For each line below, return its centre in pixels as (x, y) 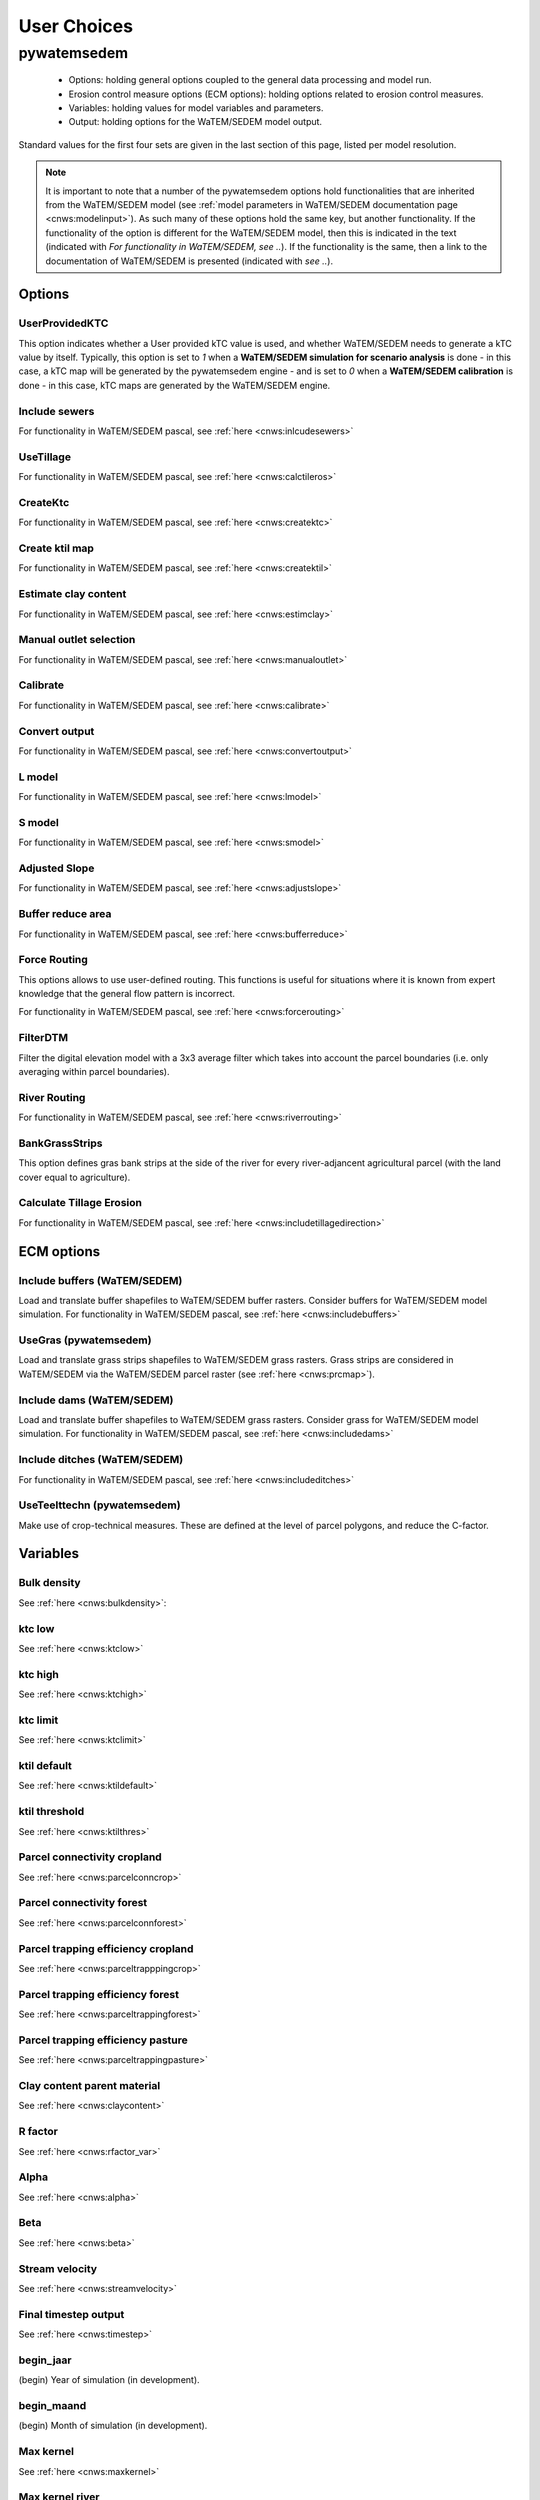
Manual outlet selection (77, 640)
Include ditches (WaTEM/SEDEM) (101, 1460)
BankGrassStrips (60, 1143)
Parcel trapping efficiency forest (99, 1994)
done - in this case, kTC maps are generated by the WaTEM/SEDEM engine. (174, 385)
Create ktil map (56, 548)
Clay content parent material (89, 2085)
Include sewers (56, 411)
